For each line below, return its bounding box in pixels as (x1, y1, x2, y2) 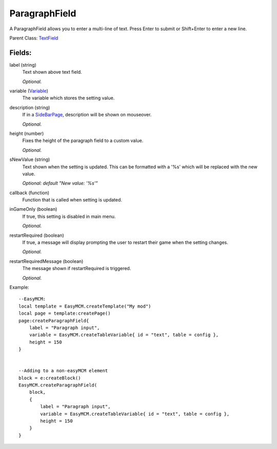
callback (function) (9, 190, 50, 196)
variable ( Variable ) (9, 88, 49, 94)
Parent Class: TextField (9, 35, 58, 41)
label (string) (9, 62, 37, 68)
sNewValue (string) (9, 156, 50, 162)
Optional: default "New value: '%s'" (22, 180, 98, 187)
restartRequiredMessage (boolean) (9, 258, 84, 264)
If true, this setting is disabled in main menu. (22, 213, 116, 219)
